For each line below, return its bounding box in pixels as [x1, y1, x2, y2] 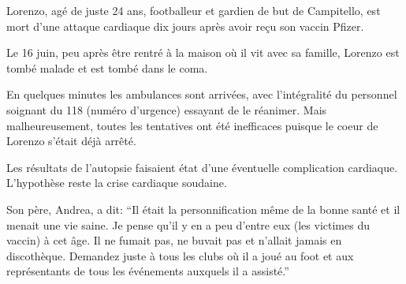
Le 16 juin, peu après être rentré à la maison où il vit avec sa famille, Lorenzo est [6, 44, 400, 61]
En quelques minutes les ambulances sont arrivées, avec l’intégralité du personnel [6, 86, 397, 103]
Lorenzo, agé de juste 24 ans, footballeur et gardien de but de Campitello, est [6, 2, 381, 18]
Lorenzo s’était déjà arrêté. [6, 133, 136, 149]
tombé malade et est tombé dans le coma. [6, 59, 208, 76]
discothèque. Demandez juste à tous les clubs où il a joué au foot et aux [6, 247, 354, 263]
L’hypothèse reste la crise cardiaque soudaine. [6, 174, 227, 191]
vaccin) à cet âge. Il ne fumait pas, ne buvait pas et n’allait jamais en [6, 232, 342, 248]
